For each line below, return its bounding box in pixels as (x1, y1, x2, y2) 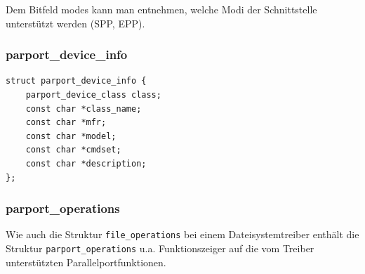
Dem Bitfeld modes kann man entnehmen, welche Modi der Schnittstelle (6, 2, 317, 16)
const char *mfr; (25, 117, 107, 128)
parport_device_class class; (25, 90, 161, 100)
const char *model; (25, 131, 117, 141)
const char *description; (25, 158, 147, 169)
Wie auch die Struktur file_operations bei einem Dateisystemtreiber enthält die (6, 227, 359, 242)
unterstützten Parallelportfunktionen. (6, 254, 166, 269)
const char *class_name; (25, 103, 142, 114)
